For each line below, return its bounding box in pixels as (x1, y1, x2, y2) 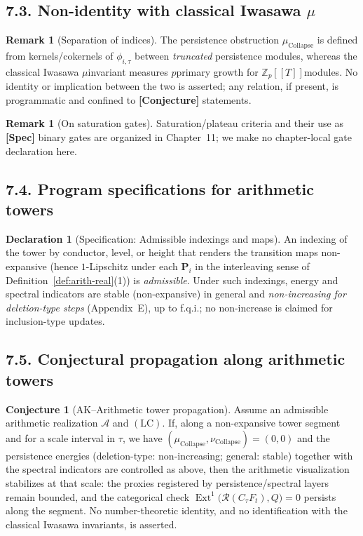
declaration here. (6, 143, 77, 158)
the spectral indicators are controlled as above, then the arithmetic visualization (6, 462, 350, 476)
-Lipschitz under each (85, 259, 178, 273)
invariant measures (88, 64, 168, 79)
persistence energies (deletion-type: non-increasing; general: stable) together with (6, 448, 353, 462)
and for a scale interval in (6, 430, 116, 445)
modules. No (303, 64, 358, 79)
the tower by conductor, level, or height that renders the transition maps (6, 245, 318, 260)
